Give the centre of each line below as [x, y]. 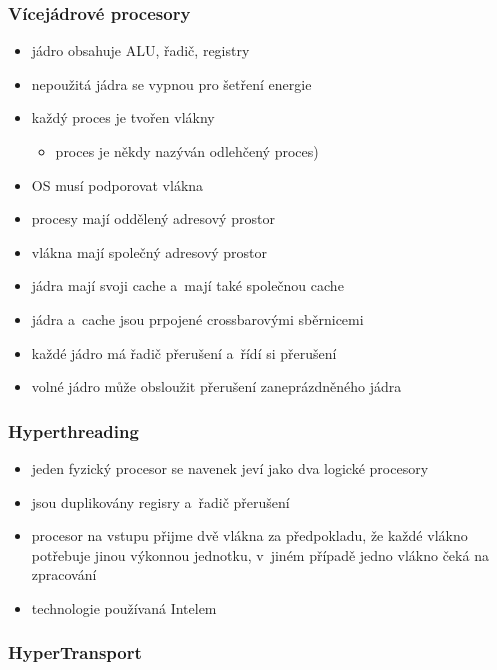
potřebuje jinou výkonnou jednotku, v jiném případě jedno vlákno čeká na [260, 554]
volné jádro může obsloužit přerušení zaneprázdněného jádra [216, 386]
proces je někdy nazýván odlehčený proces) [187, 151]
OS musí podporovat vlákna [117, 184]
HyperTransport [75, 652]
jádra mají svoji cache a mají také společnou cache [187, 285]
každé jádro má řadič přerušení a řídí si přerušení [184, 352]
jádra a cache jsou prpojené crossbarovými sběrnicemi [197, 318]
